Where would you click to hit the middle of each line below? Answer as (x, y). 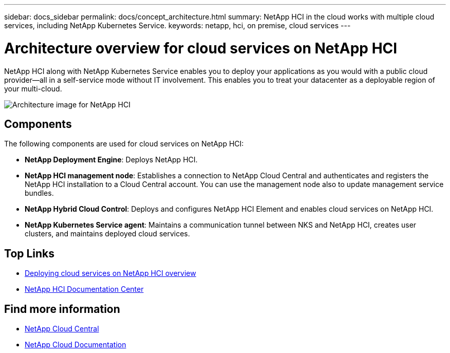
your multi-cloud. (33, 88)
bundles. (39, 193)
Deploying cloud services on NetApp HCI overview (110, 273)
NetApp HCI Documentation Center (84, 289)
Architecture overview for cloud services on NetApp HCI (201, 48)
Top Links (30, 253)
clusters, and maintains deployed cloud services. (107, 234)
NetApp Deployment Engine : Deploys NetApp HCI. (111, 160)
